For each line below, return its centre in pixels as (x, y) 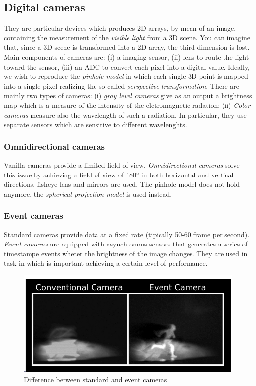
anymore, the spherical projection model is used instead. (88, 193)
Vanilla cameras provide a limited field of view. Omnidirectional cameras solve (122, 164)
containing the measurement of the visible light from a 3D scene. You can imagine (127, 37)
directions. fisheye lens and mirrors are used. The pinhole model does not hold (122, 184)
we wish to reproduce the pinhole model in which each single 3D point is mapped (126, 76)
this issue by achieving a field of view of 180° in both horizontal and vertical (119, 174)
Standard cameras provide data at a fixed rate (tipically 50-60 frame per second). (127, 234)
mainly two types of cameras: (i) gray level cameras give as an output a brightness (128, 95)
